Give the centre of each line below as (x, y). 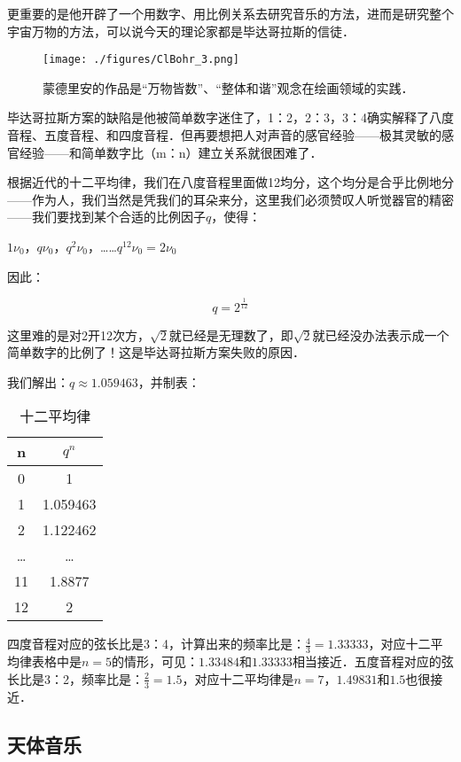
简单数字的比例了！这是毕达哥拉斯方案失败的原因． (156, 352)
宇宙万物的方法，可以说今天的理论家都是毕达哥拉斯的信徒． (181, 31)
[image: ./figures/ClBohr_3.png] (141, 60)
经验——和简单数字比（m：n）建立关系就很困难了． (171, 152)
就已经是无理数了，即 (231, 334)
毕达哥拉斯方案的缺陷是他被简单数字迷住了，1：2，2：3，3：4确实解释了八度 (230, 117)
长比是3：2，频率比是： (75, 678)
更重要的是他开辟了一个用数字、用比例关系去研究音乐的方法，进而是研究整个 (230, 13)
